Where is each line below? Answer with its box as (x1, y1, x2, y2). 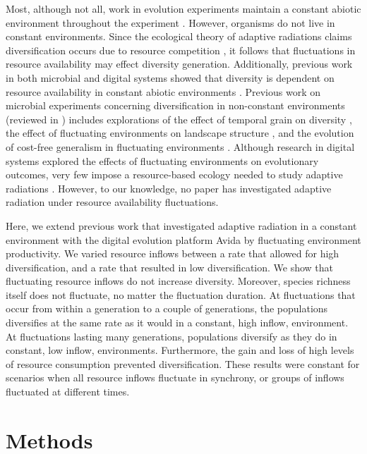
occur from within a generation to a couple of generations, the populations (6, 301, 328, 316)
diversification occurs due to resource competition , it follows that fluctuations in (6, 42, 356, 57)
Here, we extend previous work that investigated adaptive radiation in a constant (6, 218, 357, 233)
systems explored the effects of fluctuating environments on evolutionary (6, 153, 319, 168)
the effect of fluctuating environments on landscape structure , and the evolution (6, 125, 354, 140)
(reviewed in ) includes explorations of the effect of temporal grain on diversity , (6, 111, 352, 126)
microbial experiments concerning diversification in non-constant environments (6, 98, 345, 113)
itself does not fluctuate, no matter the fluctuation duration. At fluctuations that (6, 287, 356, 302)
